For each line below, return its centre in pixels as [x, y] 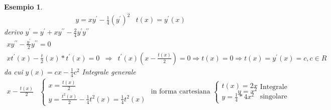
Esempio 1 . [23, 6]
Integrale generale [109, 71]
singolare [273, 96]
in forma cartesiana [181, 92]
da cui [14, 71]
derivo [14, 32]
